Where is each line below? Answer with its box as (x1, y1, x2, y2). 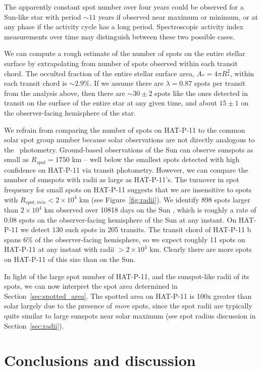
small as (4, 154, 29, 165)
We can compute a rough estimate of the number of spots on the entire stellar (4, 48, 245, 59)
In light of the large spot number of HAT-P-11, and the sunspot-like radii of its (4, 271, 249, 281)
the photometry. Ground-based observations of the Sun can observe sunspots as (4, 144, 253, 154)
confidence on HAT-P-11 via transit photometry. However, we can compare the (4, 164, 248, 175)
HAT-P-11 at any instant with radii (4, 244, 115, 254)
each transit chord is (4, 78, 67, 88)
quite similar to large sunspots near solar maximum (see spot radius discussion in (4, 310, 256, 321)
